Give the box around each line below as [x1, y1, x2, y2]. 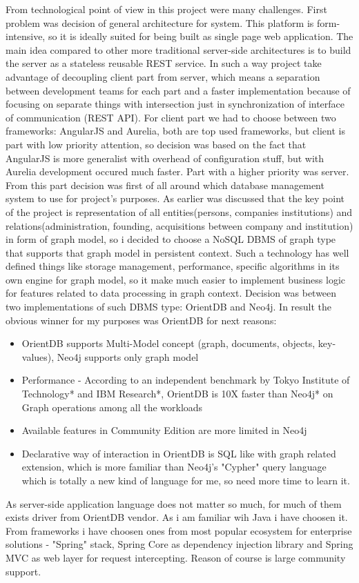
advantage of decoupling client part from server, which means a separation [6, 69, 320, 83]
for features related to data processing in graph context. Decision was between [6, 286, 337, 300]
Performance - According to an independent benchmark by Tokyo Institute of [21, 373, 350, 387]
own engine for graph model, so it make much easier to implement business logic [6, 272, 345, 286]
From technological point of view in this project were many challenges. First [6, 2, 327, 16]
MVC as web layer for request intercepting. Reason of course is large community [6, 550, 346, 564]
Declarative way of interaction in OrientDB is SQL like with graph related [21, 446, 336, 460]
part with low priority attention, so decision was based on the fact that [6, 137, 307, 151]
